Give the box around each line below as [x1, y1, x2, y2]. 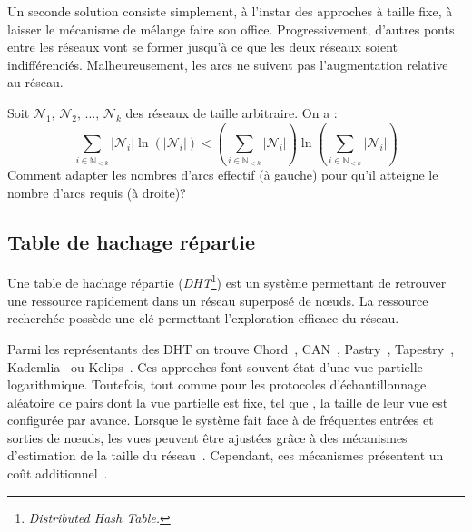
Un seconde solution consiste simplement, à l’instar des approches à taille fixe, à [7, 2, 453, 20]
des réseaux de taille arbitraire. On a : [125, 103, 338, 122]
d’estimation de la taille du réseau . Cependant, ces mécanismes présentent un [7, 446, 444, 465]
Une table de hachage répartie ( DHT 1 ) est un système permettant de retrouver [7, 271, 447, 292]
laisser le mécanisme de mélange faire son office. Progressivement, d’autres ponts [7, 19, 455, 38]
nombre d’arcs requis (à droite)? [7, 182, 186, 202]
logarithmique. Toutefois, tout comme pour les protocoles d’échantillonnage [7, 375, 427, 394]
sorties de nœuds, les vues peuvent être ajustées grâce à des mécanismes [7, 428, 408, 447]
